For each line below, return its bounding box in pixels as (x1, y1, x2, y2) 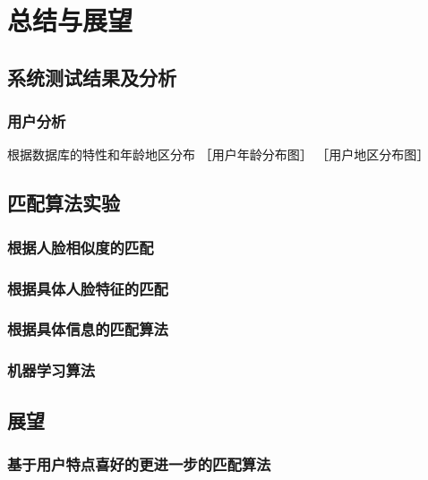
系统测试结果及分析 (7, 63, 176, 90)
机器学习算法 (7, 359, 96, 381)
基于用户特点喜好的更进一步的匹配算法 (7, 452, 271, 475)
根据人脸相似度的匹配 (7, 236, 154, 258)
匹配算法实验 (7, 189, 120, 217)
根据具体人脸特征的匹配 (7, 277, 168, 299)
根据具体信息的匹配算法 (7, 318, 168, 340)
